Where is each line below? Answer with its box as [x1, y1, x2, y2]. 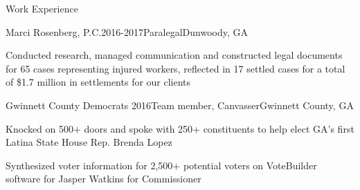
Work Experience [6, 1, 78, 15]
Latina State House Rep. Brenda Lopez [6, 135, 172, 149]
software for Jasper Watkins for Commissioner [6, 171, 201, 186]
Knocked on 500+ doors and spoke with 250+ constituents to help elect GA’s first [6, 121, 354, 135]
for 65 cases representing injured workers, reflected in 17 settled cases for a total [6, 61, 345, 75]
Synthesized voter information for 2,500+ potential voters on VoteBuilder [6, 158, 317, 172]
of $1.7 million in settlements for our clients [6, 75, 191, 89]
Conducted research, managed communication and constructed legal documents [6, 48, 343, 62]
